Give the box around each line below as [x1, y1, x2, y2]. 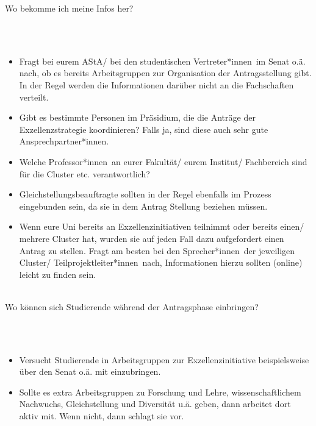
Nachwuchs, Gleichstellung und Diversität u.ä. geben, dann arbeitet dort [19, 397, 291, 410]
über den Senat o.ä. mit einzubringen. [19, 365, 161, 378]
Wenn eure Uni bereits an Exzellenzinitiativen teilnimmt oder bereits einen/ [19, 220, 304, 233]
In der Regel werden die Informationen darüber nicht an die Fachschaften [19, 78, 294, 91]
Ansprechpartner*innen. [19, 135, 109, 147]
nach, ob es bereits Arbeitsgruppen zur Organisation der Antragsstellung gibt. [19, 66, 312, 79]
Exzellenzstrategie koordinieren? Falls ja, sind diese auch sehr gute [19, 122, 268, 135]
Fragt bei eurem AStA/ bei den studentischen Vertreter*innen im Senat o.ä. [19, 54, 306, 67]
